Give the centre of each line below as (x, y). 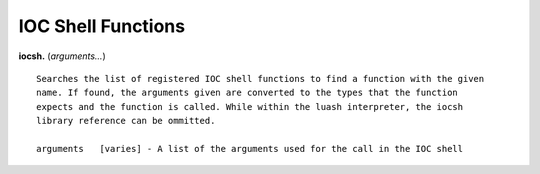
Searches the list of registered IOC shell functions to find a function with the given (260, 78)
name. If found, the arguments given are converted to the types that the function (247, 93)
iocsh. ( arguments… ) (62, 56)
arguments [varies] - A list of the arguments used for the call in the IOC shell (250, 148)
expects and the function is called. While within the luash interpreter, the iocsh (250, 106)
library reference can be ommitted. (126, 121)
